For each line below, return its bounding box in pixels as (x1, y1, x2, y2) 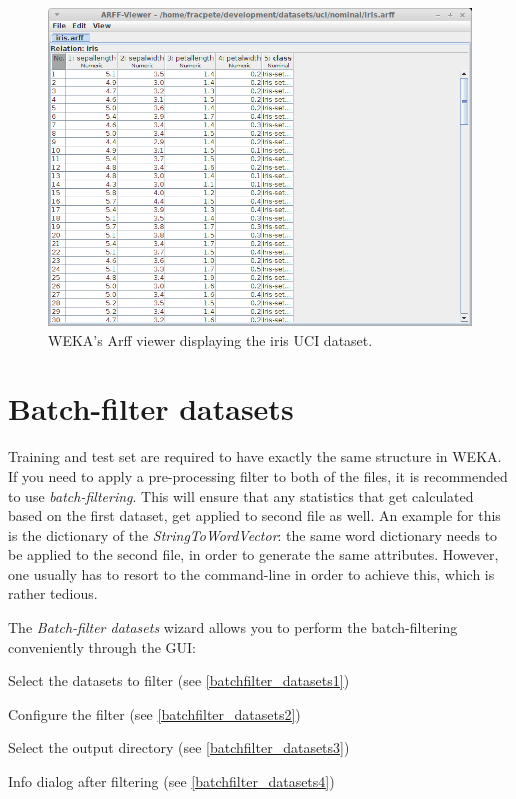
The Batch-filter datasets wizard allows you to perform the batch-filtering (8, 617, 458, 638)
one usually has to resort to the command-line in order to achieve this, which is (8, 563, 495, 584)
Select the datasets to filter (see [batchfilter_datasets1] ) (8, 670, 350, 691)
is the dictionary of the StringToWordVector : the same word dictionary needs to (8, 524, 498, 545)
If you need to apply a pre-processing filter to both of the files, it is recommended (8, 465, 508, 486)
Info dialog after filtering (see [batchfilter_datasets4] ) (8, 771, 335, 792)
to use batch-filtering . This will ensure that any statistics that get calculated (8, 485, 474, 506)
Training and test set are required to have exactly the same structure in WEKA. (8, 446, 502, 467)
